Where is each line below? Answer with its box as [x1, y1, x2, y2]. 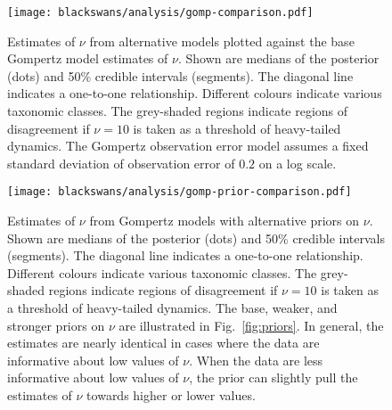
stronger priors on [7, 316, 105, 334]
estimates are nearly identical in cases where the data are [7, 333, 320, 352]
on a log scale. [258, 153, 337, 172]
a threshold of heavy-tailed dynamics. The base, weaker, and [7, 299, 338, 317]
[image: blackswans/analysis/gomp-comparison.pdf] [7, 6, 314, 19]
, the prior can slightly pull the [189, 368, 358, 387]
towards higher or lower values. [86, 386, 256, 404]
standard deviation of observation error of [7, 153, 235, 172]
